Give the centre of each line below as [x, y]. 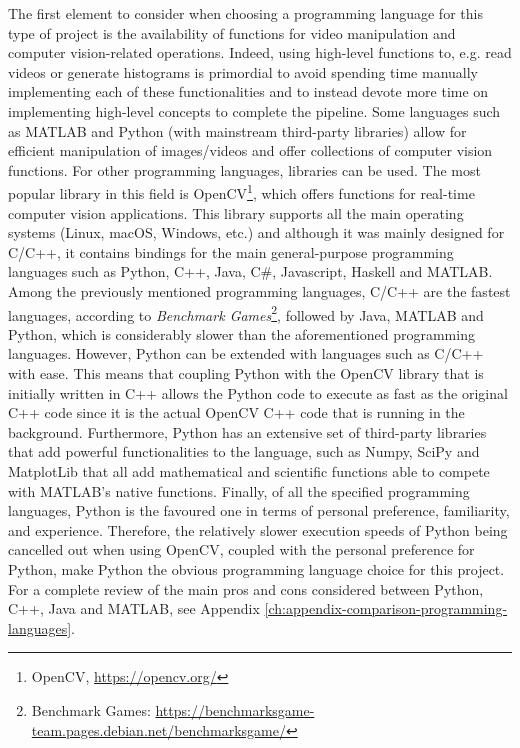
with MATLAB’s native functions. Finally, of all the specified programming [239, 490]
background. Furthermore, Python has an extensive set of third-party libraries [247, 431]
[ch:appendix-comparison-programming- [386, 608]
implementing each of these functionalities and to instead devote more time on [248, 91]
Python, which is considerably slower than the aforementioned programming [241, 333]
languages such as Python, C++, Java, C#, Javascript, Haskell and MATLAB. [250, 271]
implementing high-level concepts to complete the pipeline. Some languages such [254, 110]
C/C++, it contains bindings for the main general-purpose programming [231, 251]
